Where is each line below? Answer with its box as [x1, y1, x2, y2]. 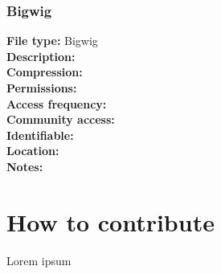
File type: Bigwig [6, 32, 98, 49]
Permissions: [6, 80, 77, 96]
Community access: [6, 111, 115, 128]
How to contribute [6, 205, 215, 238]
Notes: [6, 157, 43, 174]
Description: [6, 47, 76, 64]
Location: [6, 142, 59, 159]
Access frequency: [6, 95, 107, 112]
